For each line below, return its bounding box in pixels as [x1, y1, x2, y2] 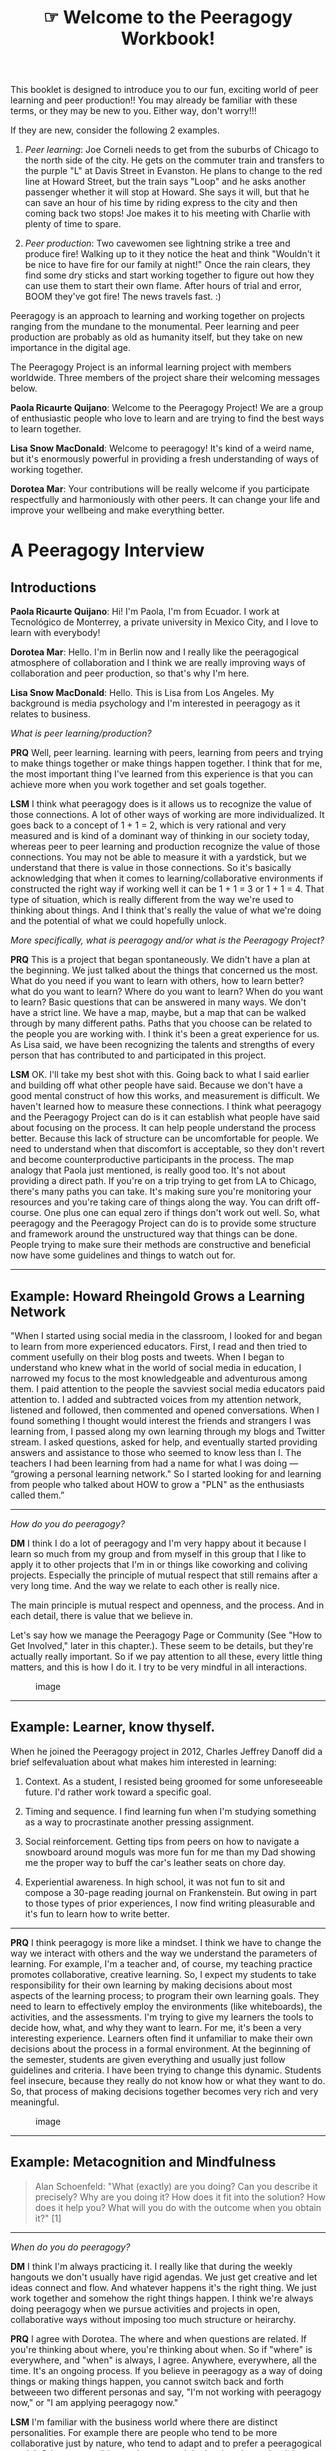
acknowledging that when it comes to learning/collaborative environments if [10, 872, 324, 885]
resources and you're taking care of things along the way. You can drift [10, 1196, 303, 1208]
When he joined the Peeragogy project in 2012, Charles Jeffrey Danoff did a [10, 1745, 323, 1757]
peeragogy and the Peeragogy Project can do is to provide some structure [10, 1217, 317, 1230]
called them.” [10, 1489, 65, 1501]
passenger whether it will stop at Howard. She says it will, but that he [24, 186, 310, 198]
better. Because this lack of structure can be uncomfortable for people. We [10, 1132, 320, 1145]
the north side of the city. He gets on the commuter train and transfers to [24, 154, 325, 166]
